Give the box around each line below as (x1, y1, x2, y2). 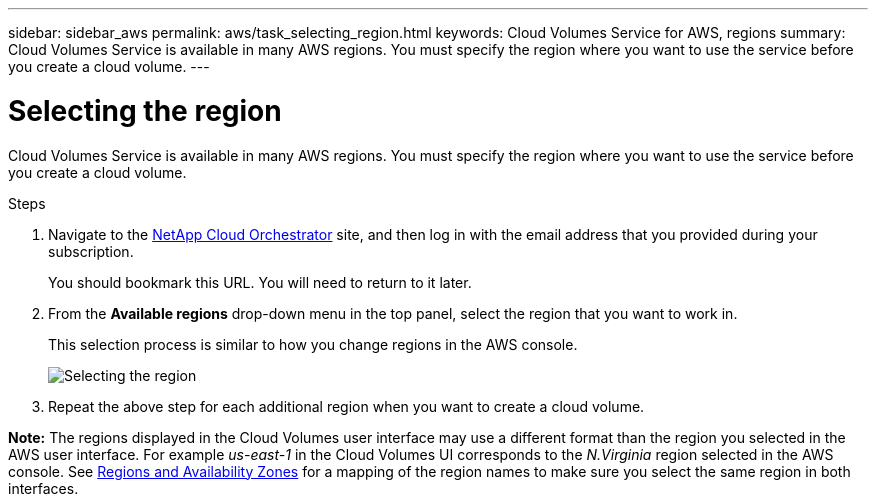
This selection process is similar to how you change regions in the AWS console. (48, 335, 578, 353)
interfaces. (8, 479, 79, 497)
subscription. (48, 242, 134, 260)
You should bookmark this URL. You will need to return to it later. (48, 273, 472, 291)
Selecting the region (8, 93, 282, 128)
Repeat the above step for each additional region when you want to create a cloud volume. (48, 397, 645, 415)
